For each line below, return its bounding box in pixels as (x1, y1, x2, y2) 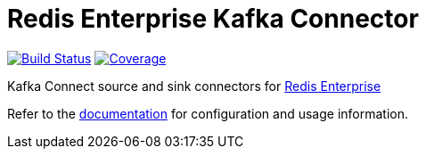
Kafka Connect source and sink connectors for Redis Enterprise (7, 78, 381, 94)
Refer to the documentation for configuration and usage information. (7, 105, 409, 121)
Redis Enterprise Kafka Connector (7, 4, 419, 34)
